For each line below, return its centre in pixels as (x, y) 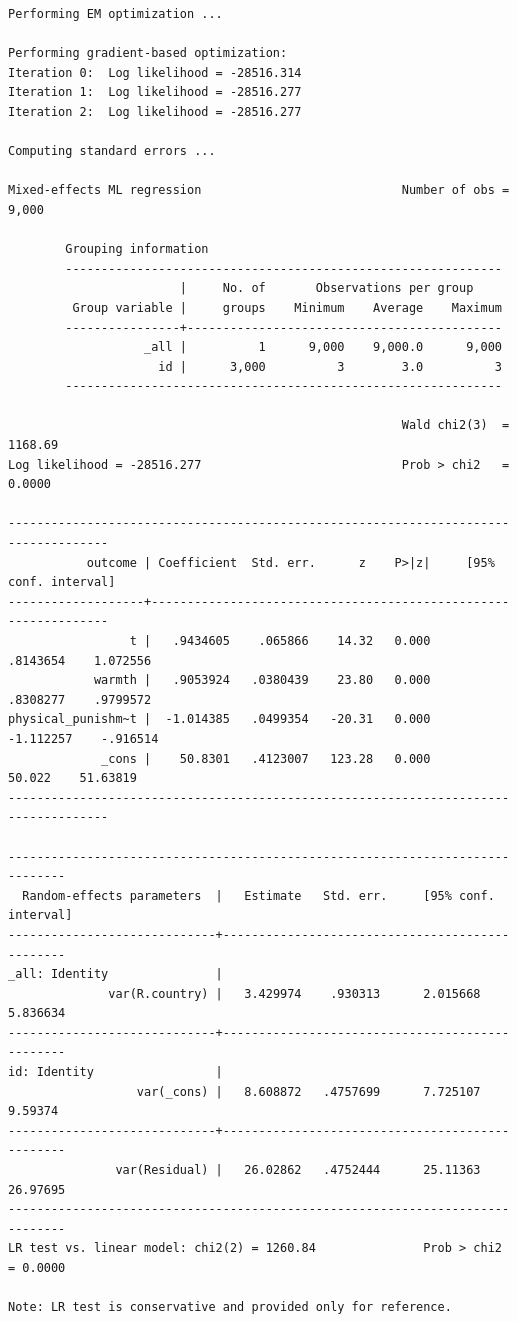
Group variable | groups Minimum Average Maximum (287, 307)
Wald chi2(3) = (455, 425)
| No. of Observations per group (326, 288)
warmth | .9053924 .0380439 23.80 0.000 (262, 680)
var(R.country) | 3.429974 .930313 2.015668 (294, 993)
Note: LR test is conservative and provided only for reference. (230, 1307)
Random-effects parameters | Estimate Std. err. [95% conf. (258, 895)
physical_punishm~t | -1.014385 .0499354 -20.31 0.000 (219, 719)
